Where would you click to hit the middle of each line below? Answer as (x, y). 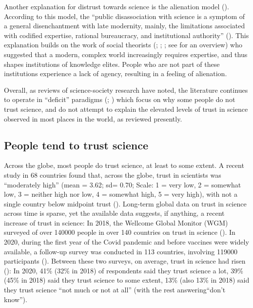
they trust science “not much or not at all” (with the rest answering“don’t (115, 290)
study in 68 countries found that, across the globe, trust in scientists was (113, 175)
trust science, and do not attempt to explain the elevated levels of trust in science (126, 109)
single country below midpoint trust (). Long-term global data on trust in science (125, 203)
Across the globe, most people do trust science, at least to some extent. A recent (124, 165)
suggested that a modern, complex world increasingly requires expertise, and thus (126, 54)
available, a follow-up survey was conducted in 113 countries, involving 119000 (121, 251)
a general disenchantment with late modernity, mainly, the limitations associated (125, 26)
